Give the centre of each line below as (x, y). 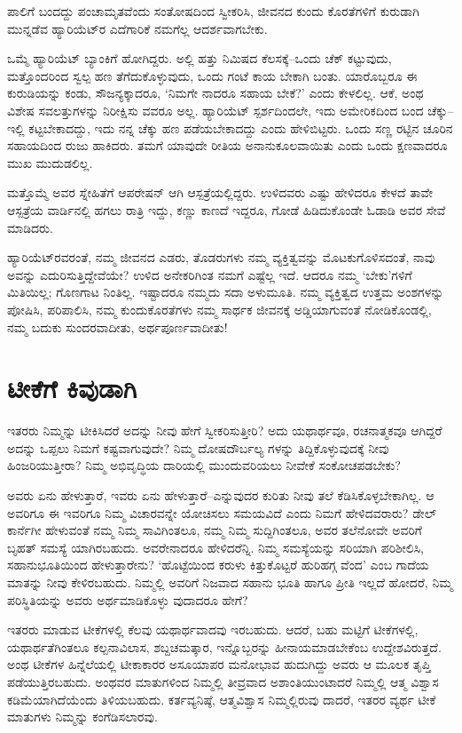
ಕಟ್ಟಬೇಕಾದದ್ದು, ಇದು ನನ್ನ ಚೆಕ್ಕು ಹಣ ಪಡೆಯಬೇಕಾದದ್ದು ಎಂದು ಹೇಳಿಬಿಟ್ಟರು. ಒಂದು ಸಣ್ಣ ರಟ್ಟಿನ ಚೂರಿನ (241, 127)
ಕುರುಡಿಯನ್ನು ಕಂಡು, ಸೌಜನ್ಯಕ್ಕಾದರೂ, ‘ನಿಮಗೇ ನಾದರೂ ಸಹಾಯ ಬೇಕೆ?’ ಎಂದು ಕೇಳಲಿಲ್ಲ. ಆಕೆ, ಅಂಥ (215, 93)
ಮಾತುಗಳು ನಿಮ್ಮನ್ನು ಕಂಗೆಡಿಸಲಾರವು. (82, 717)
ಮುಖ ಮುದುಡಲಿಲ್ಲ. (50, 162)
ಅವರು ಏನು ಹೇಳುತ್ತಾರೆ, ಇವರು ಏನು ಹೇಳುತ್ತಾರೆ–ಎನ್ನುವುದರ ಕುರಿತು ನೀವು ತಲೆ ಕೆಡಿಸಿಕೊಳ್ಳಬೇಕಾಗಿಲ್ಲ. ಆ (221, 495)
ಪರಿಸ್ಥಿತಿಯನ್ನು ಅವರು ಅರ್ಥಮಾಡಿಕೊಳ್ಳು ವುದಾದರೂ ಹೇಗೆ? (128, 599)
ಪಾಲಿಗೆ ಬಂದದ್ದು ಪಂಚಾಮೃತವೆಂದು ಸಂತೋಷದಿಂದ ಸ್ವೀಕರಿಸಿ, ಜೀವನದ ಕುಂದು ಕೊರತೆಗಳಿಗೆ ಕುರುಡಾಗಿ (213, 11)
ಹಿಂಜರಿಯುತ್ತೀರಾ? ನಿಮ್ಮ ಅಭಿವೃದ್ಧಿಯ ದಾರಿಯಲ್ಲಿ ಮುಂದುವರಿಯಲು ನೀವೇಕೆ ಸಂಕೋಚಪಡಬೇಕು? (204, 465)
